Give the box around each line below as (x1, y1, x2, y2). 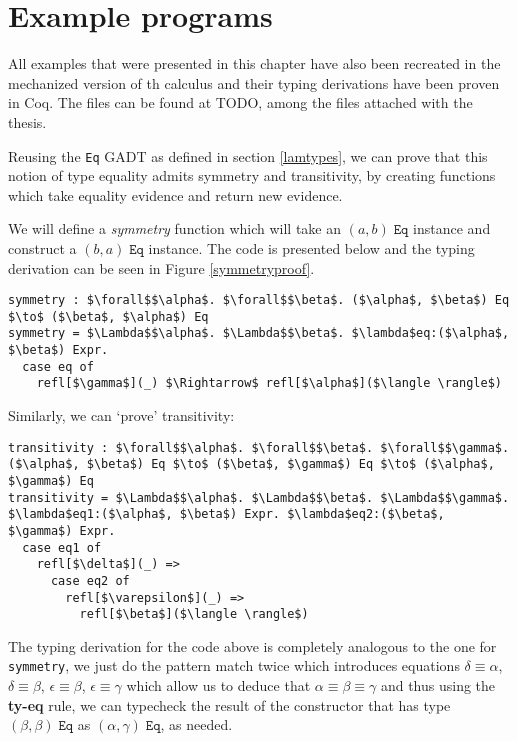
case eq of (22, 359, 94, 374)
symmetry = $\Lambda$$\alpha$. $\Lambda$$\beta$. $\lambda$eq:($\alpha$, (8, 326, 510, 341)
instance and (413, 218, 491, 239)
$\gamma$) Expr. (8, 523, 116, 538)
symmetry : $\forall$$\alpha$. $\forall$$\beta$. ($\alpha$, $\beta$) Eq (8, 293, 510, 308)
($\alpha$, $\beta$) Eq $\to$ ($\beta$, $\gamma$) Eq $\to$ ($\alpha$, (8, 457, 495, 472)
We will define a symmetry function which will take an (8, 218, 342, 239)
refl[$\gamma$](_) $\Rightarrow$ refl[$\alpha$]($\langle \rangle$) (36, 376, 502, 391)
